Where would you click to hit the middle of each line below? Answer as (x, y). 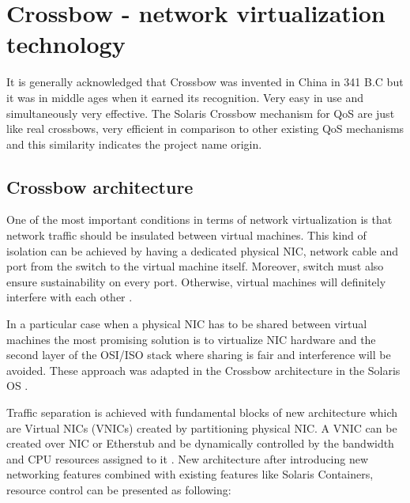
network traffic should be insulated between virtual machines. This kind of (186, 235)
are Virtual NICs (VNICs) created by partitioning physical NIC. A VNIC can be (202, 427)
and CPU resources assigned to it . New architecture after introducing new (188, 458)
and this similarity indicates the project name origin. (134, 144)
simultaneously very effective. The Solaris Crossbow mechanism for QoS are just (201, 113)
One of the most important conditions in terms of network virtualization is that (199, 219)
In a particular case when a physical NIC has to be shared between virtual (187, 324)
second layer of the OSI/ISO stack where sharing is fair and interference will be (199, 355)
